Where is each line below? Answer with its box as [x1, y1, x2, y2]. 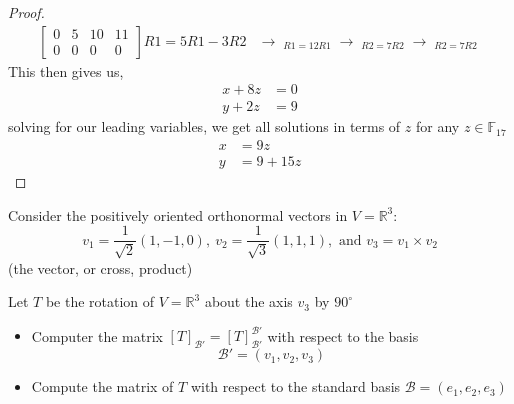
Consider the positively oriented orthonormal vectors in [8, 204, 348, 225]
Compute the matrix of [31, 376, 174, 397]
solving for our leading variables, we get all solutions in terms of [8, 116, 401, 137]
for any [416, 116, 460, 137]
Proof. [8, 2, 45, 22]
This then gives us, [8, 60, 124, 81]
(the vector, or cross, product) [8, 257, 193, 278]
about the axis [204, 291, 293, 312]
